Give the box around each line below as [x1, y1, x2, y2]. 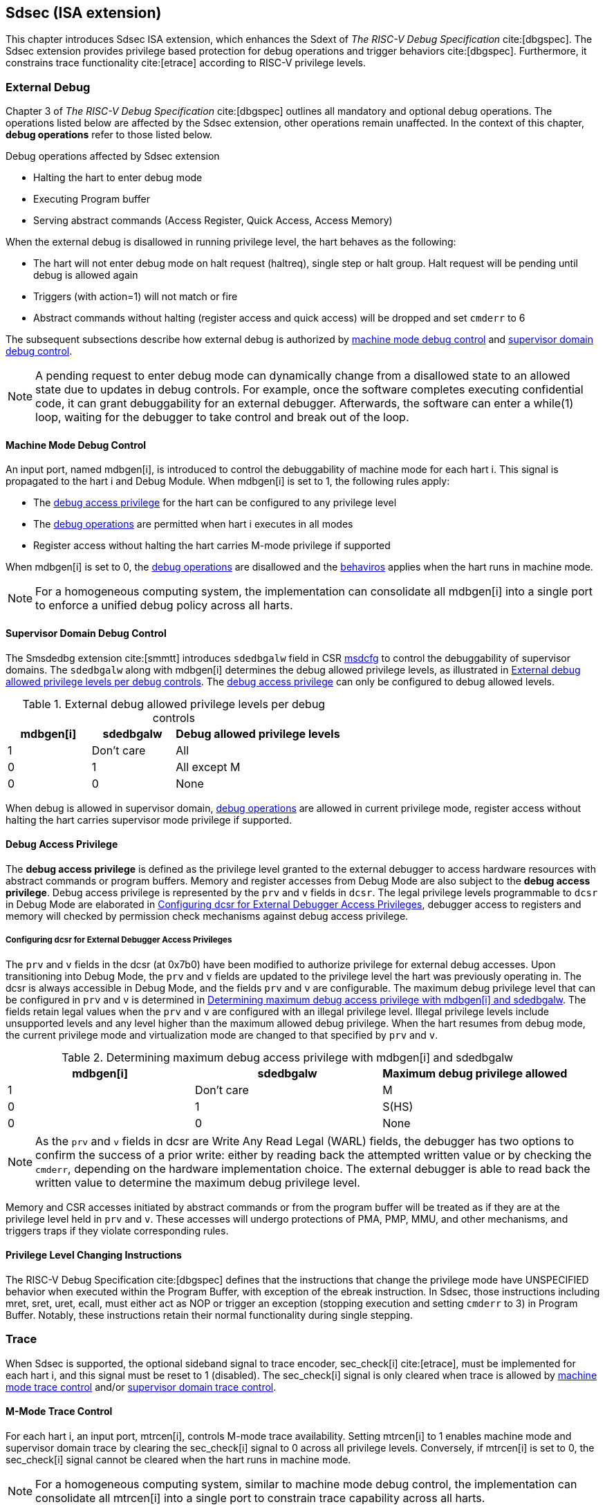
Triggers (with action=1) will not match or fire [33, 290, 238, 303]
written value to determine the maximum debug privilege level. [35, 1175, 360, 1189]
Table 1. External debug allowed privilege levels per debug [22, 696, 326, 711]
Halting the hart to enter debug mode [33, 172, 203, 184]
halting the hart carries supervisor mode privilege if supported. [6, 813, 292, 826]
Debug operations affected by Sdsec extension [6, 150, 220, 163]
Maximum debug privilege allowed [382, 1066, 568, 1080]
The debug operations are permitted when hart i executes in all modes [33, 518, 353, 530]
